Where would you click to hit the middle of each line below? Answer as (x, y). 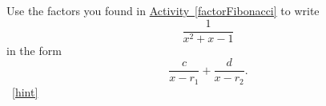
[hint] (25, 91)
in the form (34, 50)
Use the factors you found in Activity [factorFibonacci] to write (163, 10)
